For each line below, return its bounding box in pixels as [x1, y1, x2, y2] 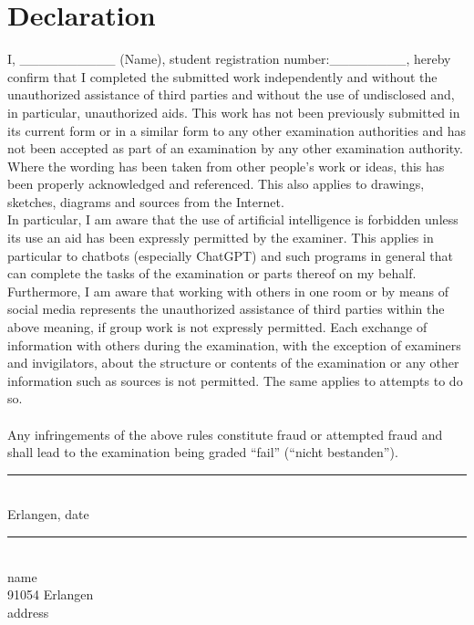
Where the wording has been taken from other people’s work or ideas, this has [7, 156, 445, 175]
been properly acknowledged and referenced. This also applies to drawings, [7, 174, 425, 193]
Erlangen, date [7, 505, 89, 524]
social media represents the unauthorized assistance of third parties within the [7, 299, 445, 318]
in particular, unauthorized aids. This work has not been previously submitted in [7, 102, 460, 121]
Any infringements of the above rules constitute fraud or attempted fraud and [7, 424, 443, 443]
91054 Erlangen [7, 585, 94, 604]
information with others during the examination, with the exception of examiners [7, 335, 461, 354]
